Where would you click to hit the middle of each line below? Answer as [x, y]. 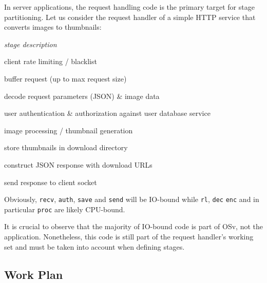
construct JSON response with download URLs [78, 164]
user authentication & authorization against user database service [107, 113]
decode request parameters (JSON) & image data [82, 96]
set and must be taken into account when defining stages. [94, 246]
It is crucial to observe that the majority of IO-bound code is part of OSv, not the [134, 226]
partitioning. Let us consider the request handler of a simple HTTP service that [130, 17]
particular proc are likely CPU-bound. [65, 209]
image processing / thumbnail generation [69, 130]
